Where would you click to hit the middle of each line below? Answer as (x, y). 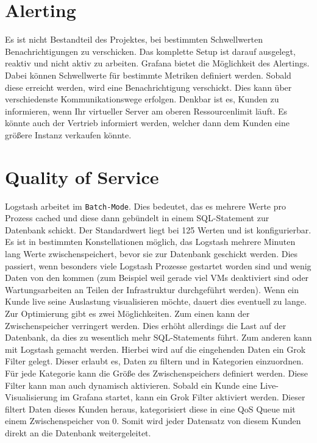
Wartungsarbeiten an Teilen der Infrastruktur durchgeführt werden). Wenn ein (152, 289)
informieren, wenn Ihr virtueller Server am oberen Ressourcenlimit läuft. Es (146, 111)
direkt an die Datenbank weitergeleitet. (78, 432)
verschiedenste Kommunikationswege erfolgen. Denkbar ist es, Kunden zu (142, 99)
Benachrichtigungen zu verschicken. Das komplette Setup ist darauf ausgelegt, (150, 51)
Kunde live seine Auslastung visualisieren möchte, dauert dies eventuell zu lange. (156, 301)
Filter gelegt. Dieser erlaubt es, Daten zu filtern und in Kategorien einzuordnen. (154, 361)
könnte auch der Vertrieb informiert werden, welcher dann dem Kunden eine (147, 123)
